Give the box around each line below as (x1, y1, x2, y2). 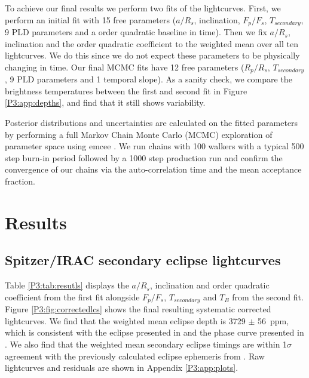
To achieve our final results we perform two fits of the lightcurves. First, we (5, 2, 281, 14)
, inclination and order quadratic (149, 279, 270, 291)
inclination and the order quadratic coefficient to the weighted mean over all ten (5, 37, 298, 50)
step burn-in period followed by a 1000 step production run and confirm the (5, 151, 283, 164)
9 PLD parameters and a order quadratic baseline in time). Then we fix (5, 26, 267, 38)
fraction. (5, 175, 36, 188)
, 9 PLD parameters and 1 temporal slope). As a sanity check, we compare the (5, 73, 292, 85)
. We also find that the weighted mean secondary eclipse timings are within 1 (5, 338, 287, 351)
